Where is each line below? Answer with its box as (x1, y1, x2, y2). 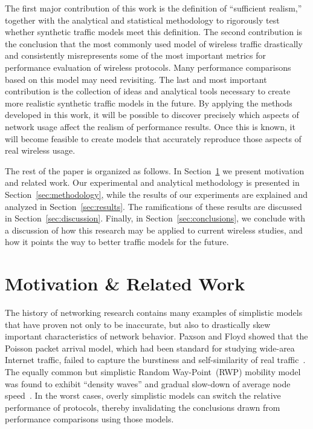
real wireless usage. (5, 144, 76, 157)
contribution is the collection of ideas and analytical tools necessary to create (5, 85, 291, 97)
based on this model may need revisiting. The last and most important (5, 73, 267, 85)
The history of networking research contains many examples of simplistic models (5, 306, 303, 318)
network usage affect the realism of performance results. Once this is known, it (5, 120, 295, 133)
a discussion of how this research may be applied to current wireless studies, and (5, 223, 303, 236)
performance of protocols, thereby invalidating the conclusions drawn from (5, 401, 280, 413)
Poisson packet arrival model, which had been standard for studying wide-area (5, 341, 295, 354)
